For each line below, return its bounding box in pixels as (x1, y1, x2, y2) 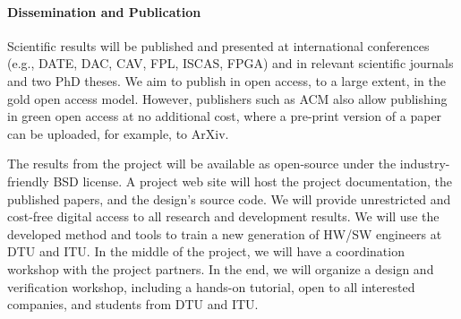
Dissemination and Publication (7, 2, 201, 21)
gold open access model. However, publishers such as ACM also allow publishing (7, 89, 448, 108)
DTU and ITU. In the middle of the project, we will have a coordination (7, 242, 405, 261)
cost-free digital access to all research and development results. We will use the (7, 207, 440, 226)
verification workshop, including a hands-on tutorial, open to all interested (7, 277, 415, 296)
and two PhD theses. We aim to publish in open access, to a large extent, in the (7, 71, 446, 90)
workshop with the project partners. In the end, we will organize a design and (7, 259, 434, 278)
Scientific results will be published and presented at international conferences (7, 36, 430, 55)
